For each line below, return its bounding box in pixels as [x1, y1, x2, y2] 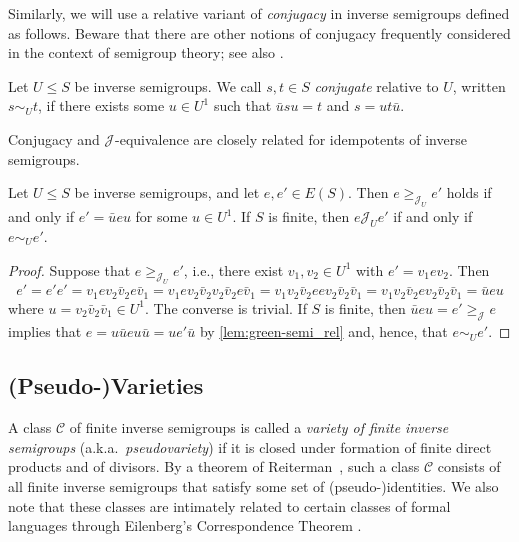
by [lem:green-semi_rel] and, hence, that [199, 321, 448, 342]
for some [135, 206, 188, 227]
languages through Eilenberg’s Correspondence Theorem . [8, 515, 362, 536]
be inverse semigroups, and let [74, 182, 260, 203]
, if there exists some [37, 95, 165, 116]
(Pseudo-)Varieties [8, 370, 204, 401]
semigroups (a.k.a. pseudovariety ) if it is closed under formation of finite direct [8, 436, 492, 457]
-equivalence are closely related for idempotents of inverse [115, 128, 467, 149]
